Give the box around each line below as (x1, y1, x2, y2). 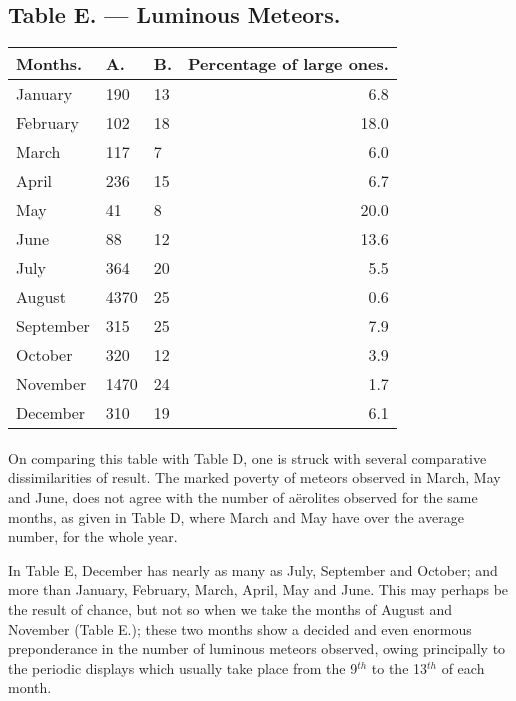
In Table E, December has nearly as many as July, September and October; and (8, 559, 498, 580)
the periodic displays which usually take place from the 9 (8, 657, 358, 678)
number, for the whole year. (8, 526, 178, 547)
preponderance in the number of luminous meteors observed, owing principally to (8, 638, 506, 659)
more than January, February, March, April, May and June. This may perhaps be (8, 579, 509, 600)
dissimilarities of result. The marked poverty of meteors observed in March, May (8, 467, 501, 488)
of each (441, 657, 485, 678)
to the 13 (371, 657, 428, 678)
